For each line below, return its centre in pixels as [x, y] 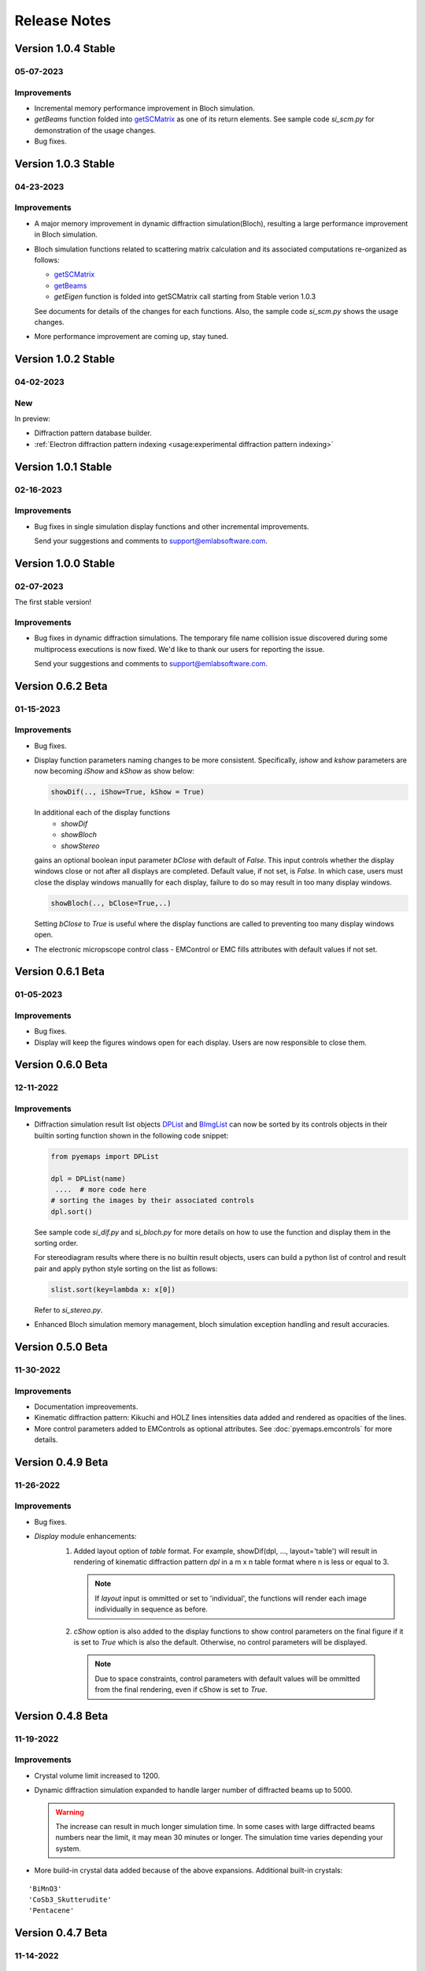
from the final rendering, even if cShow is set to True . [181, 1690]
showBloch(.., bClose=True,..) [111, 903]
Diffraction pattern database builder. [93, 433]
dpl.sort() [72, 1211]
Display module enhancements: [85, 1537]
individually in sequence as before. [152, 1609]
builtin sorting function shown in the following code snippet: [131, 1135]
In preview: [33, 419]
